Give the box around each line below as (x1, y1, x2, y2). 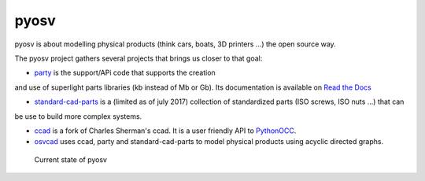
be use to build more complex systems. (14, 111, 142, 121)
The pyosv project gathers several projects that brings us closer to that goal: (14, 54, 263, 63)
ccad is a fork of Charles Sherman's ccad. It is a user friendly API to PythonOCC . (34, 126, 297, 135)
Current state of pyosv (34, 154, 108, 164)
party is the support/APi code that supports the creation (34, 68, 216, 78)
